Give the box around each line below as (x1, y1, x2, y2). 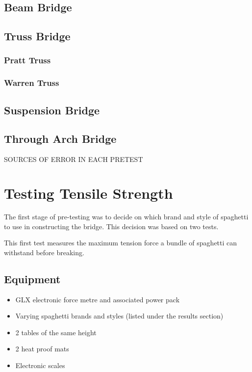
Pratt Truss (4, 54, 51, 66)
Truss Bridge (4, 28, 71, 44)
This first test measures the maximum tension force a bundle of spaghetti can (4, 238, 237, 248)
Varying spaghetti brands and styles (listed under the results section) (15, 311, 224, 321)
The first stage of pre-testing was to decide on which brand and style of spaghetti (4, 211, 249, 221)
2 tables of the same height (15, 327, 97, 337)
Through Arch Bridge (4, 131, 117, 146)
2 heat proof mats (15, 344, 69, 354)
